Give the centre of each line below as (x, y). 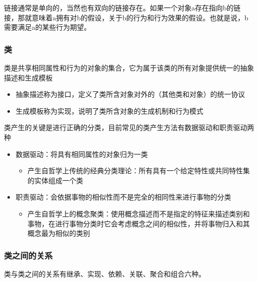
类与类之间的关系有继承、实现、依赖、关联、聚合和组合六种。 (105, 273)
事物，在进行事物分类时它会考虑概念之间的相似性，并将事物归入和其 (139, 223)
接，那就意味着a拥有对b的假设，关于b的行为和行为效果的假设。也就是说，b (126, 17)
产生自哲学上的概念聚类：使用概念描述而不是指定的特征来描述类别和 (139, 213)
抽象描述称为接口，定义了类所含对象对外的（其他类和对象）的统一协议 (130, 94)
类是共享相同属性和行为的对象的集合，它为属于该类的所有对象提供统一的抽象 (129, 68)
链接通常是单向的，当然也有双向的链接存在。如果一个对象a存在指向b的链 (122, 7)
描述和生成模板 (28, 77)
